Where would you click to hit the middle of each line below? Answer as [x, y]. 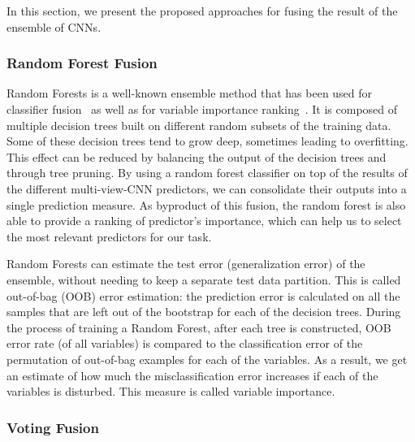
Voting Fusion [53, 427]
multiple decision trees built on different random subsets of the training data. [199, 125]
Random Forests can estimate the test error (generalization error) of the [186, 264]
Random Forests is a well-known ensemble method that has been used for [190, 93]
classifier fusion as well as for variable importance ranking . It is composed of [202, 109]
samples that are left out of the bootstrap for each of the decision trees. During [204, 312]
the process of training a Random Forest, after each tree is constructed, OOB [199, 327]
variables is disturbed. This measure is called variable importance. [171, 391]
